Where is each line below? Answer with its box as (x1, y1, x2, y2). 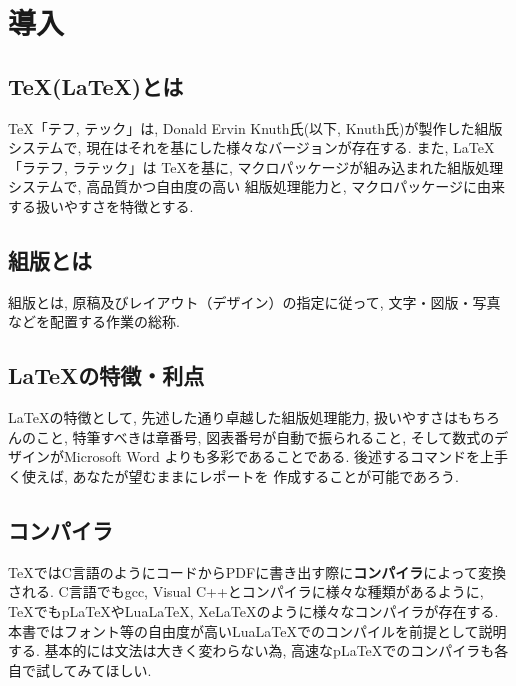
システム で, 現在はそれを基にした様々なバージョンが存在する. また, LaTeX (8, 137, 495, 158)
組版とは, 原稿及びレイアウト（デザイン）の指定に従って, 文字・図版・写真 (8, 291, 501, 312)
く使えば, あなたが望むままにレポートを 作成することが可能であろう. (8, 465, 459, 486)
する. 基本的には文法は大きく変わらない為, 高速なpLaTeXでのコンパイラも (8, 640, 495, 661)
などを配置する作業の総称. (8, 311, 180, 332)
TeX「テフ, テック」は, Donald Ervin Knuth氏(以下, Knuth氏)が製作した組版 (8, 117, 503, 138)
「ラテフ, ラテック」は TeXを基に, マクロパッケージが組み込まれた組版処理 (8, 156, 504, 177)
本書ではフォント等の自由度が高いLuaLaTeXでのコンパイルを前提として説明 (8, 620, 507, 641)
